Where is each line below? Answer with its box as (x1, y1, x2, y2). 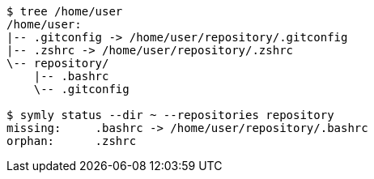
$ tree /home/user (6, 5, 123, 18)
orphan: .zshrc (6, 134, 137, 147)
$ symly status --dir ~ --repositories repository (6, 109, 334, 121)
